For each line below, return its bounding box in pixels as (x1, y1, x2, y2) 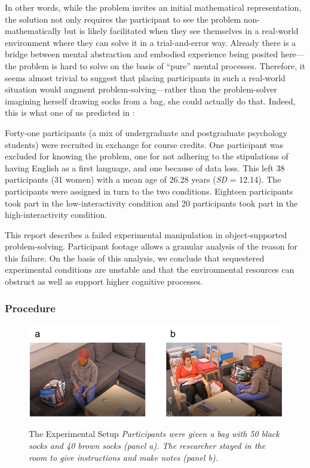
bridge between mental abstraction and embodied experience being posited (5, 48, 278, 60)
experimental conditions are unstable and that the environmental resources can (5, 263, 294, 276)
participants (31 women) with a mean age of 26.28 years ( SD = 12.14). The (5, 173, 281, 186)
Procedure (5, 300, 56, 315)
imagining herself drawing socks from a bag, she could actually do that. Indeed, (5, 94, 296, 107)
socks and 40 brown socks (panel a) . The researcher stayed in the (29, 439, 266, 451)
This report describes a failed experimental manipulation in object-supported (5, 228, 287, 241)
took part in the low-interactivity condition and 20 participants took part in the (5, 196, 298, 209)
